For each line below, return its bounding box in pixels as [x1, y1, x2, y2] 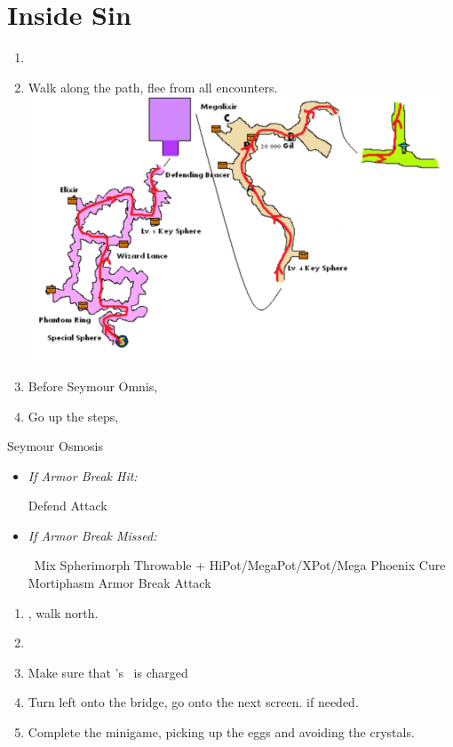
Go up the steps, [28, 406, 119, 425]
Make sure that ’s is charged [28, 663, 188, 681]
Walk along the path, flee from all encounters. [28, 77, 278, 96]
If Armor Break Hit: [28, 466, 138, 485]
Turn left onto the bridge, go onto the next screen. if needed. [28, 693, 359, 711]
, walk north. [28, 603, 99, 622]
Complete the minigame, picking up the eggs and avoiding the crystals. [28, 723, 415, 742]
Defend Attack [28, 496, 107, 515]
